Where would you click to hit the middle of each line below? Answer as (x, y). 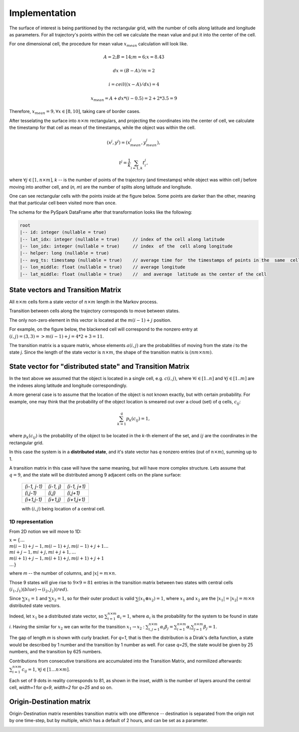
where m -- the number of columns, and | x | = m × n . (63, 573)
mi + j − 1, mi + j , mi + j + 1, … (43, 552)
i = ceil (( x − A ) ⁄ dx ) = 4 (134, 84)
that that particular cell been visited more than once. (63, 203)
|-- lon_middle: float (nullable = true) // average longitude (102, 267)
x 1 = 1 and (36, 599)
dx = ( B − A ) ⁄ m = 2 (134, 70)
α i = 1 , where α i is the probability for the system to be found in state (187, 616)
